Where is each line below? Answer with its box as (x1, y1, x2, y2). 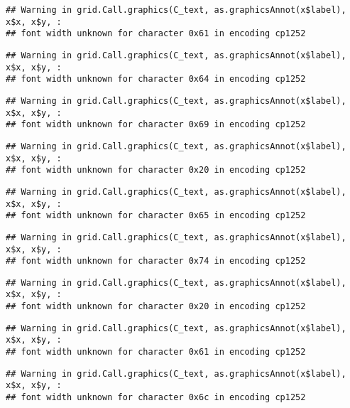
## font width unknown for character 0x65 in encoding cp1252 (6, 210, 306, 221)
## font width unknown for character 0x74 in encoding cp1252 (6, 256, 306, 267)
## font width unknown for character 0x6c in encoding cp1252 (6, 392, 306, 403)
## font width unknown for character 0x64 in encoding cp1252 (6, 74, 306, 85)
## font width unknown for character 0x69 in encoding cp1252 (6, 119, 306, 130)
